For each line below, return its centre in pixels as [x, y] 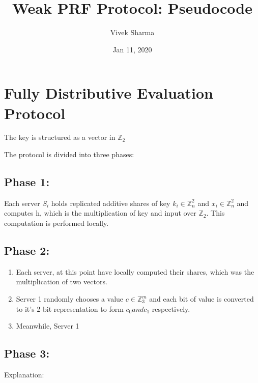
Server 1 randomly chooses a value [70, 299]
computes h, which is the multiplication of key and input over [100, 213]
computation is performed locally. [56, 223]
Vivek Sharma [132, 32]
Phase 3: [27, 353]
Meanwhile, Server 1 [48, 326]
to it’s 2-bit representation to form [70, 308]
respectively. [171, 308]
